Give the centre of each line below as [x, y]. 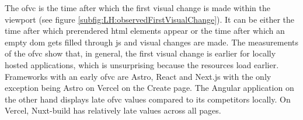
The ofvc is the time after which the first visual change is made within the [137, 8]
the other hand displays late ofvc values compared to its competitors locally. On [148, 99]
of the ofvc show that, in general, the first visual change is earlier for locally [140, 53]
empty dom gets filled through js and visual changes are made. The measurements [152, 42]
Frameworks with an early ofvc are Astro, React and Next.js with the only [138, 76]
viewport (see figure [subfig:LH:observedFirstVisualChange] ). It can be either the [150, 19]
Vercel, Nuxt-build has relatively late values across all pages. [113, 110]
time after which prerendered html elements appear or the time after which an [145, 31]
